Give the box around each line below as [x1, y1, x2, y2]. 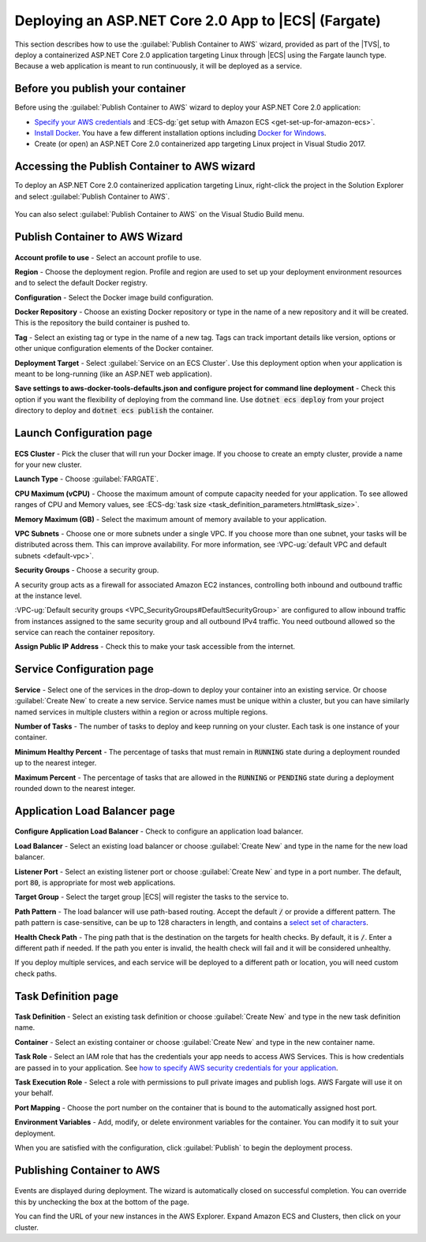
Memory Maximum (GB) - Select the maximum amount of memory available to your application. [14, 514, 327, 524]
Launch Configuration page [14, 427, 153, 439]
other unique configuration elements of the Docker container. [14, 344, 214, 353]
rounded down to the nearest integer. [14, 783, 136, 793]
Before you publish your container [14, 82, 186, 95]
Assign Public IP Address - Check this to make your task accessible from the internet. [14, 642, 296, 651]
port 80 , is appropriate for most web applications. [14, 878, 176, 887]
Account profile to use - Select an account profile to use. [14, 252, 202, 262]
